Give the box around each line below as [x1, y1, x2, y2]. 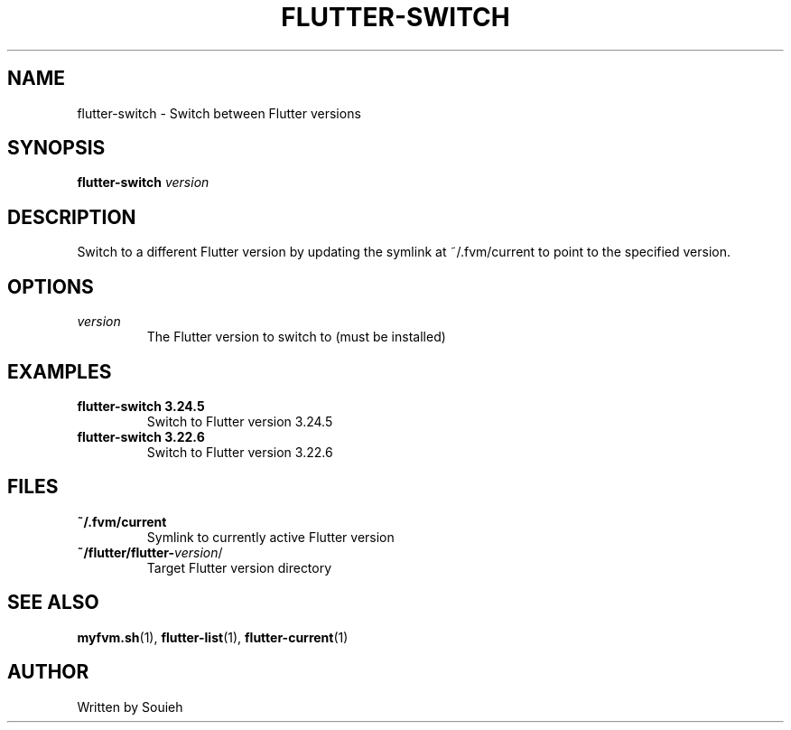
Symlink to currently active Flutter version [146, 529, 395, 545]
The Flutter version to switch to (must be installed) [146, 329, 446, 345]
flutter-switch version [77, 174, 209, 191]
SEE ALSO [7, 591, 99, 614]
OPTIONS [7, 275, 94, 298]
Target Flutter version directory [146, 559, 332, 576]
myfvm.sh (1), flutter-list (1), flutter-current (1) [77, 629, 349, 645]
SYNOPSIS [7, 136, 106, 160]
